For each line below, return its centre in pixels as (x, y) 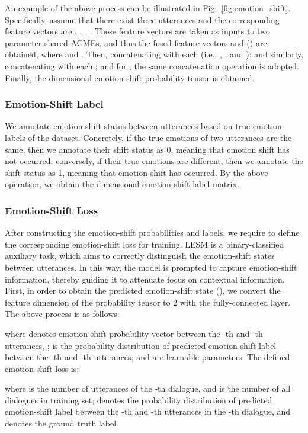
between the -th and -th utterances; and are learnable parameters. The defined (147, 357)
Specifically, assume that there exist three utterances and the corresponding (142, 19)
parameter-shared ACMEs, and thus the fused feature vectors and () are (136, 42)
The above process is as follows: (62, 314)
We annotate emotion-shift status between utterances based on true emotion (143, 126)
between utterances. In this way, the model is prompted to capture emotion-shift (151, 267)
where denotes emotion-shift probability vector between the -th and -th (134, 333)
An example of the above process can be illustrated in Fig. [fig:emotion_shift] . (148, 8)
